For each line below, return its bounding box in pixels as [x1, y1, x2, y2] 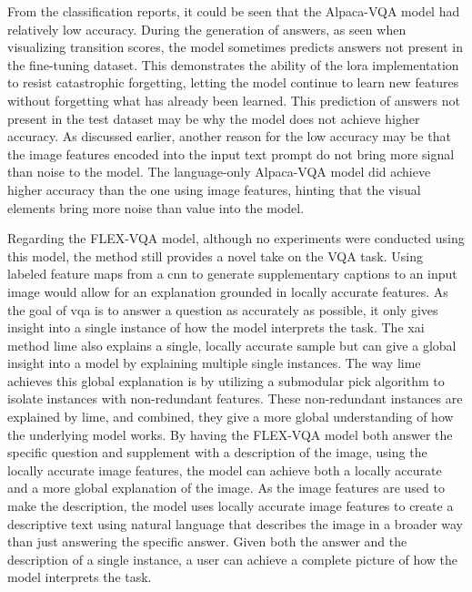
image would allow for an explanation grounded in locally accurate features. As [7, 281, 448, 301]
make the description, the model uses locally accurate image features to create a [7, 496, 454, 515]
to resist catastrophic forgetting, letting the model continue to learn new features [7, 73, 459, 92]
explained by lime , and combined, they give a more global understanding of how [7, 407, 454, 426]
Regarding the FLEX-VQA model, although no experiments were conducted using [7, 229, 465, 248]
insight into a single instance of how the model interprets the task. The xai [7, 318, 425, 337]
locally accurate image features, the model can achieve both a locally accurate [7, 460, 442, 479]
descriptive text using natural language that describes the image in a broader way [7, 514, 464, 533]
